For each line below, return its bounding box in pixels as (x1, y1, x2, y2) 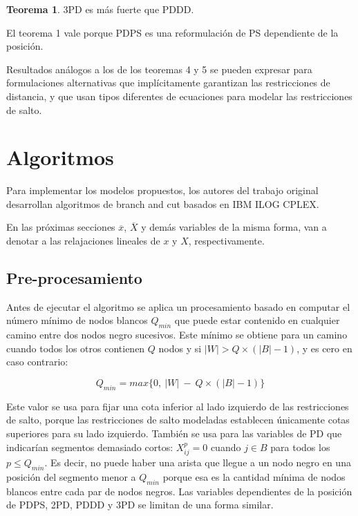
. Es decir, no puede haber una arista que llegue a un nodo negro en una (44, 455, 351, 470)
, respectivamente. (188, 233, 265, 248)
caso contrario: (6, 354, 68, 369)
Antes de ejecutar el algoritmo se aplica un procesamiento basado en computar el (6, 299, 350, 314)
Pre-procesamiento (6, 267, 142, 289)
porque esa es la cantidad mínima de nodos (162, 469, 346, 484)
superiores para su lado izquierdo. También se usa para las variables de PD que (6, 426, 342, 441)
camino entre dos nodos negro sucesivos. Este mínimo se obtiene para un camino (6, 327, 348, 342)
